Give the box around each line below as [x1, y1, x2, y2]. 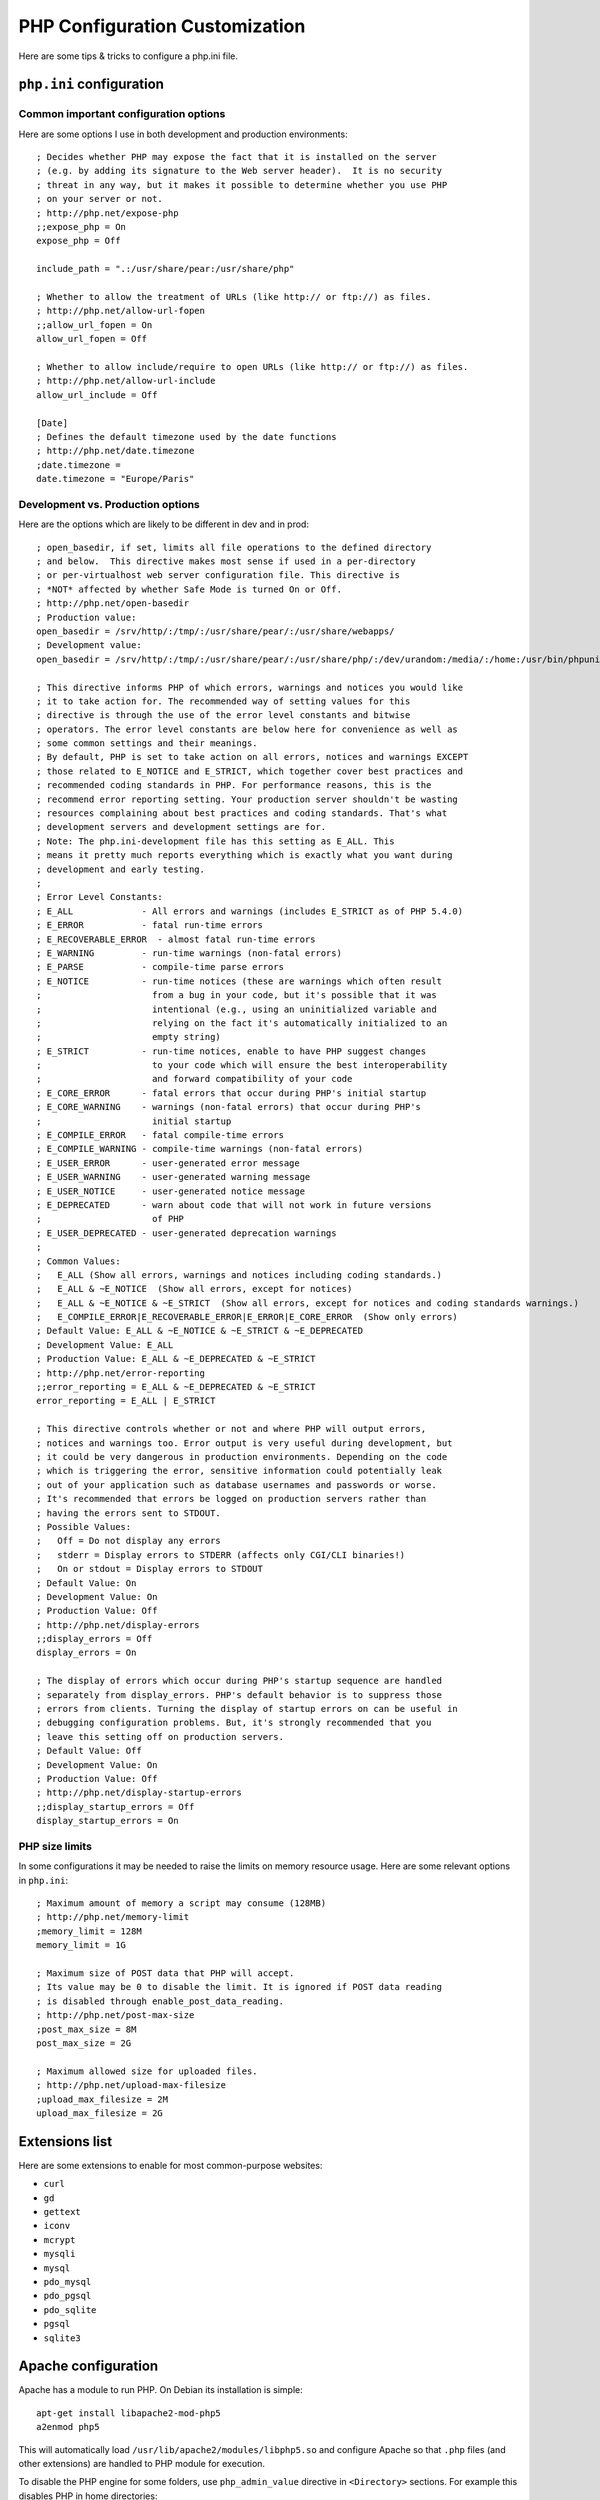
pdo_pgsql [43, 2290, 92, 2302]
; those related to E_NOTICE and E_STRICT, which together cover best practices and [36, 765, 464, 777]
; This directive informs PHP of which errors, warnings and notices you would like [36, 681, 464, 693]
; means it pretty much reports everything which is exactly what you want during [36, 850, 453, 861]
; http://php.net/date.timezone [36, 445, 195, 457]
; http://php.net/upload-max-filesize [36, 2080, 227, 2091]
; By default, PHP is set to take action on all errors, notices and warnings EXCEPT [36, 751, 469, 763]
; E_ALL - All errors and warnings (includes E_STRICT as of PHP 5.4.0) [36, 905, 464, 917]
